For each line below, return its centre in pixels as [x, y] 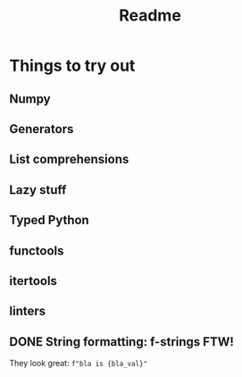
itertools [33, 281]
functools [37, 251]
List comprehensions [69, 159]
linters [28, 311]
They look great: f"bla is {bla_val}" [79, 364]
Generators [42, 129]
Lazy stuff [38, 190]
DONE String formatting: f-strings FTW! [122, 342]
